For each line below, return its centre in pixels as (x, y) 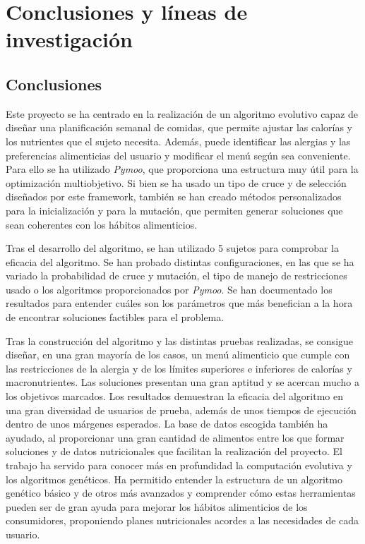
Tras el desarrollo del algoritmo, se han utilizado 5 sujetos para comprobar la (172, 248)
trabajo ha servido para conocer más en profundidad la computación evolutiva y (179, 465)
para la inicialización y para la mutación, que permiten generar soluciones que (174, 210)
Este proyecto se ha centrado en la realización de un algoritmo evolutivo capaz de (182, 113)
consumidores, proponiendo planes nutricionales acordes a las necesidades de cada (182, 520)
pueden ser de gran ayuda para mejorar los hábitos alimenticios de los (157, 506)
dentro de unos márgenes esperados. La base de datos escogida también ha (167, 424)
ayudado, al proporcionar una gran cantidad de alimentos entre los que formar (175, 437)
